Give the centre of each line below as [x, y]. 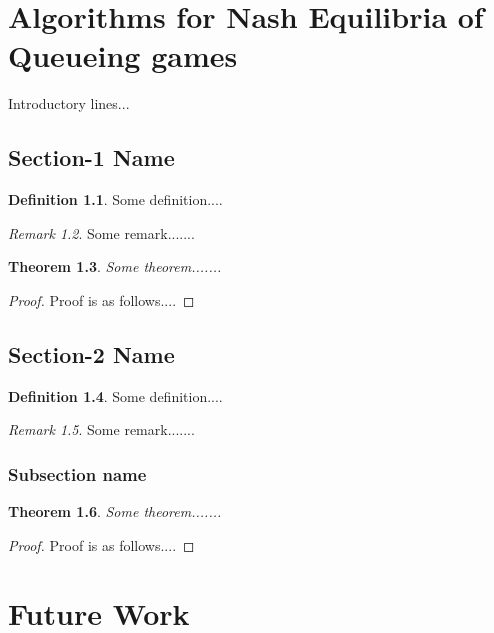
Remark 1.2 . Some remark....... [101, 232]
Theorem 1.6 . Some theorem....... [115, 511]
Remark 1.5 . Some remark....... [101, 429]
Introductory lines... [69, 103]
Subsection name [77, 473]
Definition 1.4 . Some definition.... [115, 395]
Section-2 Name [91, 353]
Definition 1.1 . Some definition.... [115, 199]
